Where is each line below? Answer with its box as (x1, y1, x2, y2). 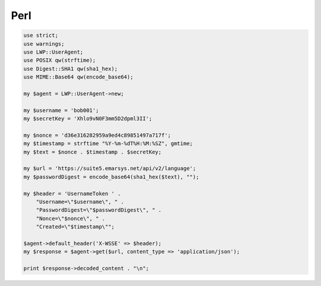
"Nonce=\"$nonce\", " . (36, 215, 105, 222)
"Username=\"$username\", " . (36, 198, 124, 205)
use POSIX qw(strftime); (23, 57, 96, 64)
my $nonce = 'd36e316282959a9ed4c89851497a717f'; (23, 131, 171, 139)
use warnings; (23, 40, 65, 47)
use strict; (23, 32, 59, 39)
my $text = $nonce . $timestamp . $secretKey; (23, 149, 162, 155)
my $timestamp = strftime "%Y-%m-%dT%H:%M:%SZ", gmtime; (23, 140, 193, 147)
